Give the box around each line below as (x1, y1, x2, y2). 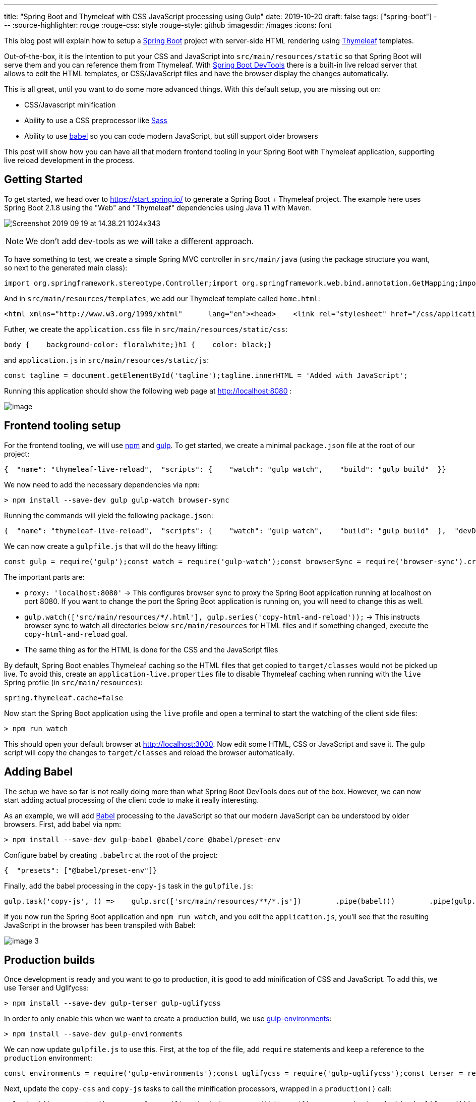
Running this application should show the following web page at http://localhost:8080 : (4, 386, 292, 395)
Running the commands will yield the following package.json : (4, 511, 213, 520)
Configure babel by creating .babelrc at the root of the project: (4, 850, 218, 859)
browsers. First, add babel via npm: (4, 819, 122, 829)
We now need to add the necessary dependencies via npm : (4, 480, 200, 489)
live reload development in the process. (4, 156, 135, 164)
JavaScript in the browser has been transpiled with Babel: (4, 920, 196, 929)
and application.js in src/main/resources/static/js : (4, 355, 209, 364)
